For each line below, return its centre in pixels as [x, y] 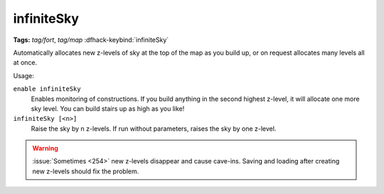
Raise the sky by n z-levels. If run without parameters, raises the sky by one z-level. [154, 129]
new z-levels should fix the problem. [86, 171]
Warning [45, 149]
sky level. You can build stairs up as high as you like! [108, 108]
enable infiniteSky [47, 89]
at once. [25, 63]
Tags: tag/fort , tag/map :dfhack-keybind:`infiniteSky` [91, 40]
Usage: [24, 75]
